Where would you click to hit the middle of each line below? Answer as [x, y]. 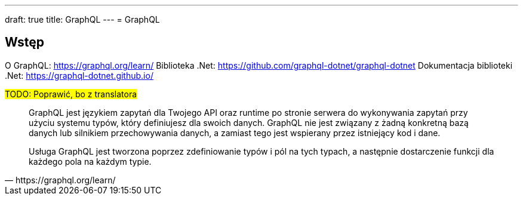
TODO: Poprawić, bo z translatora [71, 94]
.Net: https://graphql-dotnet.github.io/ [79, 75]
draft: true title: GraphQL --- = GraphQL [82, 19]
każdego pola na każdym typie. [90, 161]
